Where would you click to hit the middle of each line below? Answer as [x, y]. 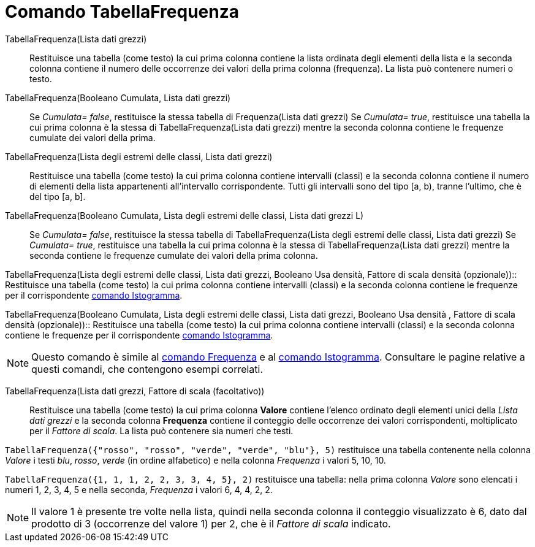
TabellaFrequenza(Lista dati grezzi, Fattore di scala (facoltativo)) [135, 391]
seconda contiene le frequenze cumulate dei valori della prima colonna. [174, 255]
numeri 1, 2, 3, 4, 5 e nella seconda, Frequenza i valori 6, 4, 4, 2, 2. [139, 489]
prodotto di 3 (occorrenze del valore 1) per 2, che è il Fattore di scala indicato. [211, 523]
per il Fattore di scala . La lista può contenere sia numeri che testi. [161, 430]
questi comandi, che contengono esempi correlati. [147, 369]
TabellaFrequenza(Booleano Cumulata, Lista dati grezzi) [118, 98]
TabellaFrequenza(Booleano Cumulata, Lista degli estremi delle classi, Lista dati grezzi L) [184, 215]
